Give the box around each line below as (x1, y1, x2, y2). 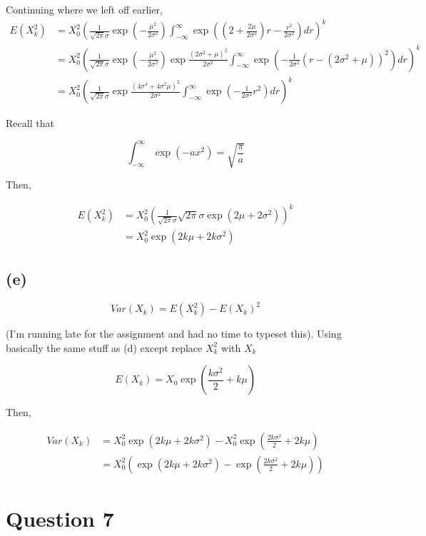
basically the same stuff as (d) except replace (6, 340, 203, 355)
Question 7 (6, 504, 114, 533)
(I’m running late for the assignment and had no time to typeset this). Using (6, 326, 342, 341)
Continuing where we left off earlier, (6, 2, 163, 16)
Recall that (6, 116, 54, 131)
